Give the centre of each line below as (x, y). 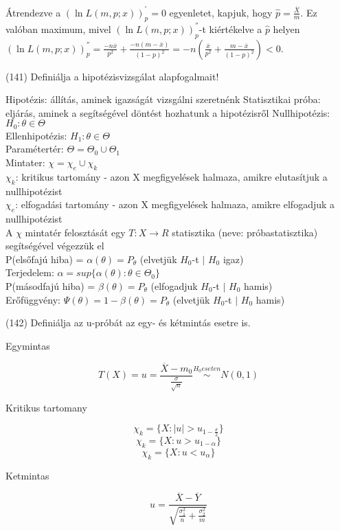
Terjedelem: (30, 272)
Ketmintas (27, 475)
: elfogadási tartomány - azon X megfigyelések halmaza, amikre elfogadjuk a (175, 204)
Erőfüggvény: (33, 299)
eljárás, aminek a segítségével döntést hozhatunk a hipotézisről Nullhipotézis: (168, 112)
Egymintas (28, 345)
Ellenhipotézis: (36, 135)
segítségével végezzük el (55, 246)
